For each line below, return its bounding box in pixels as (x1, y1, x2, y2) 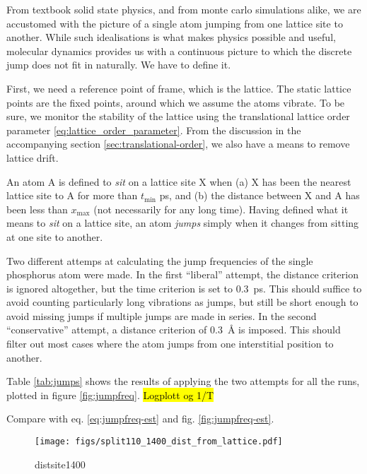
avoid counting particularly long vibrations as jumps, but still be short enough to (6, 295, 359, 309)
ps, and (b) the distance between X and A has (159, 188, 360, 203)
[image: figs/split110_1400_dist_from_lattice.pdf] (35, 437, 283, 447)
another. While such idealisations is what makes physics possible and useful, (6, 30, 336, 45)
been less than (6, 201, 68, 216)
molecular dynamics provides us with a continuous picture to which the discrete (6, 43, 352, 58)
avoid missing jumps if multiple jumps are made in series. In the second (6, 308, 317, 323)
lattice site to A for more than (6, 188, 138, 203)
